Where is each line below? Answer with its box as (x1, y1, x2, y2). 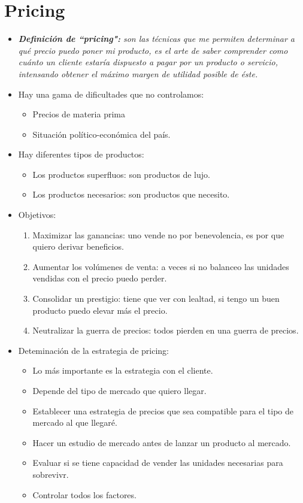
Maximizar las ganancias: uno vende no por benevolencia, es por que (32, 228, 284, 241)
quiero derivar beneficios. (32, 240, 124, 253)
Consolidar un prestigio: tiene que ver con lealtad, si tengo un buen (32, 292, 280, 305)
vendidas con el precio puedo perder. (32, 272, 167, 284)
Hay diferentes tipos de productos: (18, 148, 144, 160)
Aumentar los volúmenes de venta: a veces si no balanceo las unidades (32, 260, 289, 272)
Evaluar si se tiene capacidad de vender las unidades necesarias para (32, 456, 283, 469)
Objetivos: (18, 208, 56, 221)
